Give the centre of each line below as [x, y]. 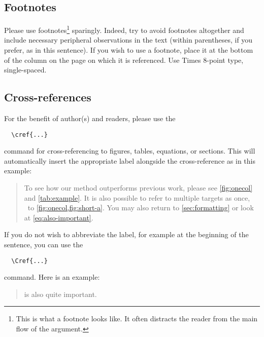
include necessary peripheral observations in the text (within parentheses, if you [128, 40]
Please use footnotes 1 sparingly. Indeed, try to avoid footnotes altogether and [124, 29]
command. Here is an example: [52, 277]
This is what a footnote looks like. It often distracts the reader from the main [137, 319]
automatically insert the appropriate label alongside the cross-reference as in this [130, 160]
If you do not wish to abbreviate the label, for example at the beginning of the [126, 234]
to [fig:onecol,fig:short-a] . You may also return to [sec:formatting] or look [141, 208]
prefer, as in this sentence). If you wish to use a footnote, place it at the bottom [129, 50]
